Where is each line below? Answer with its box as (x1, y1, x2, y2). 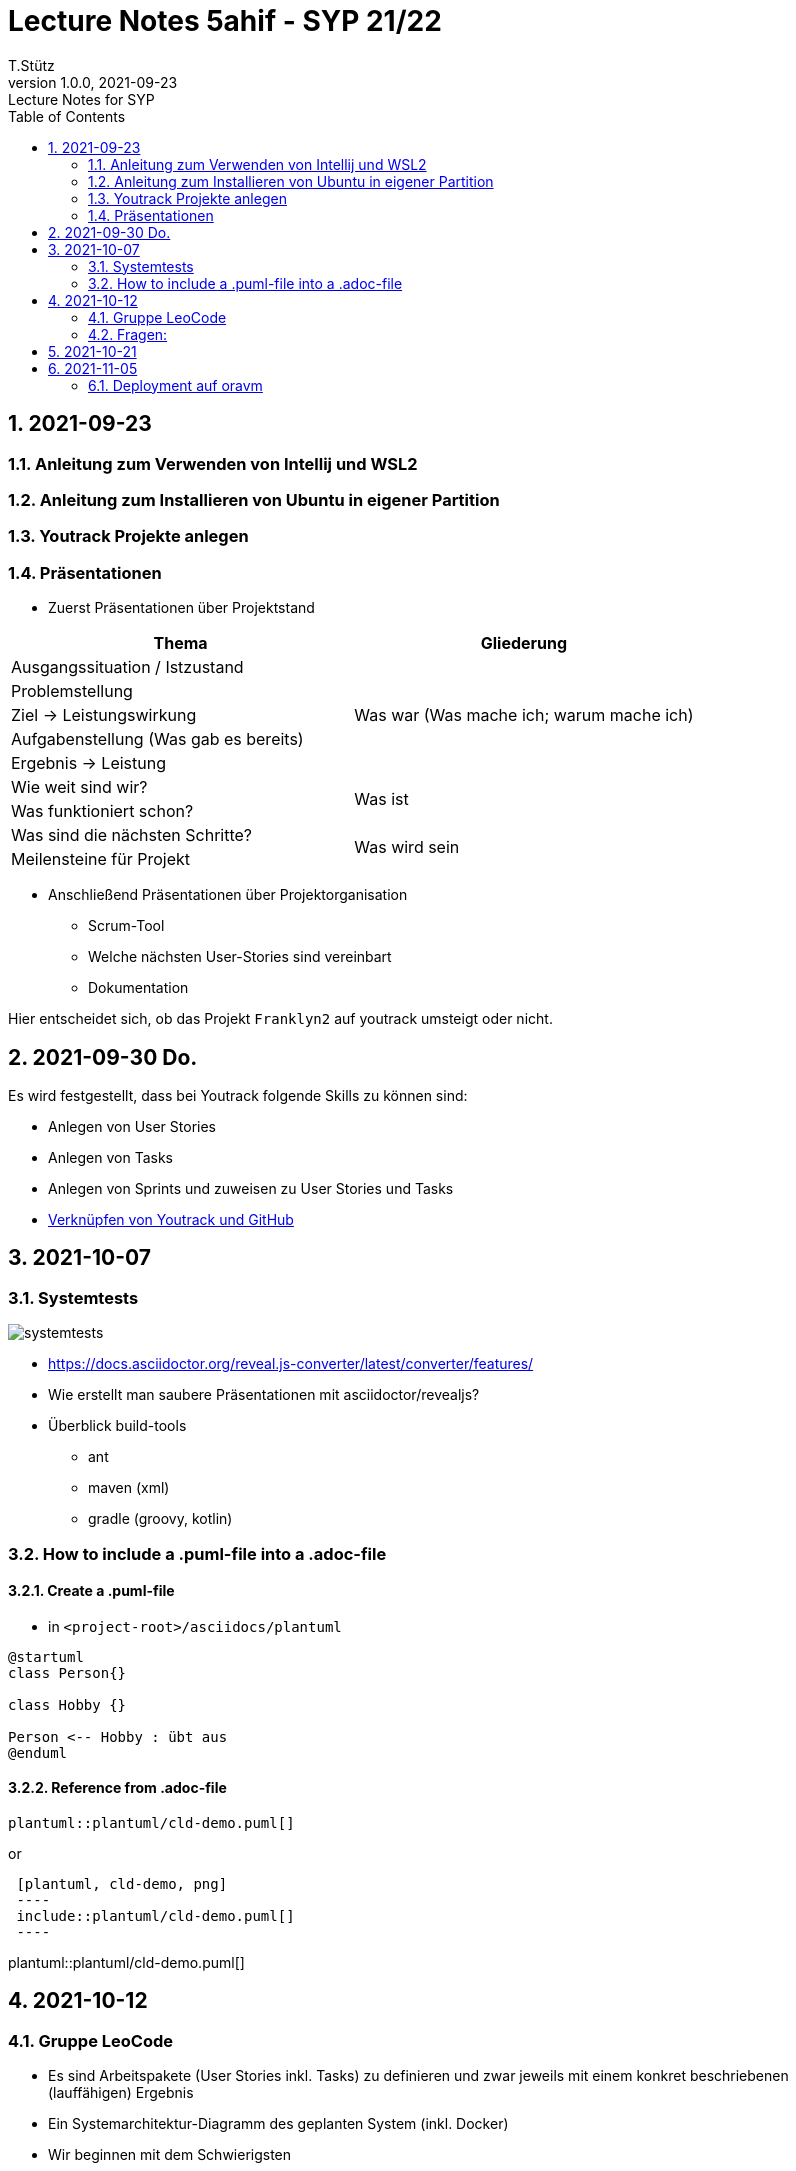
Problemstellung (11, 681, 133, 702)
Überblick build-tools (48, 1417, 187, 1435)
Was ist (354, 789, 409, 810)
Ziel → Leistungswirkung (11, 705, 197, 726)
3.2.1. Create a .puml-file (8, 1582, 175, 1600)
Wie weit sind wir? (11, 777, 148, 798)
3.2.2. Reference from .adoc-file (8, 1779, 227, 1797)
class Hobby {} (8, 1696, 127, 1713)
